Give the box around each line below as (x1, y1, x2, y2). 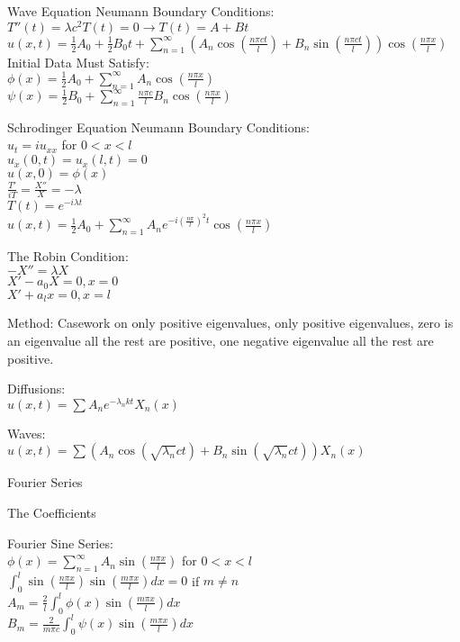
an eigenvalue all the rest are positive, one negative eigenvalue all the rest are (7, 330, 434, 349)
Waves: (7, 423, 46, 442)
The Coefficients (7, 502, 96, 521)
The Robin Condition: (7, 246, 129, 265)
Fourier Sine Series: (7, 533, 113, 552)
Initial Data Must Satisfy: (7, 52, 149, 71)
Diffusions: (7, 379, 66, 398)
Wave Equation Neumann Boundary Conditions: (7, 2, 275, 20)
